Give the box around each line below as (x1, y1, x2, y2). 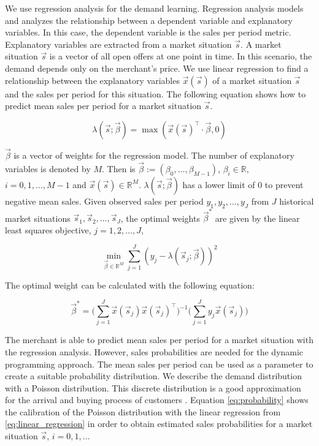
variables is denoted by (5, 162, 91, 175)
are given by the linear (215, 211, 300, 224)
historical (279, 194, 314, 207)
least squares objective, (5, 223, 91, 236)
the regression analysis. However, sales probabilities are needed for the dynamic (5, 345, 304, 358)
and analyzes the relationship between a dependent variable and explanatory (5, 13, 293, 26)
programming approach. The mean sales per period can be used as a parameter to (5, 357, 313, 370)
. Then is (102, 162, 136, 175)
